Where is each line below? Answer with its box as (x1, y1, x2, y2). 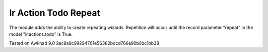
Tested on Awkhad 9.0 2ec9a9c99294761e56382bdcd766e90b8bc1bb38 (9, 40, 160, 46)
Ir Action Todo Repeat (9, 7, 100, 18)
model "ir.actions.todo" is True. (9, 31, 73, 37)
